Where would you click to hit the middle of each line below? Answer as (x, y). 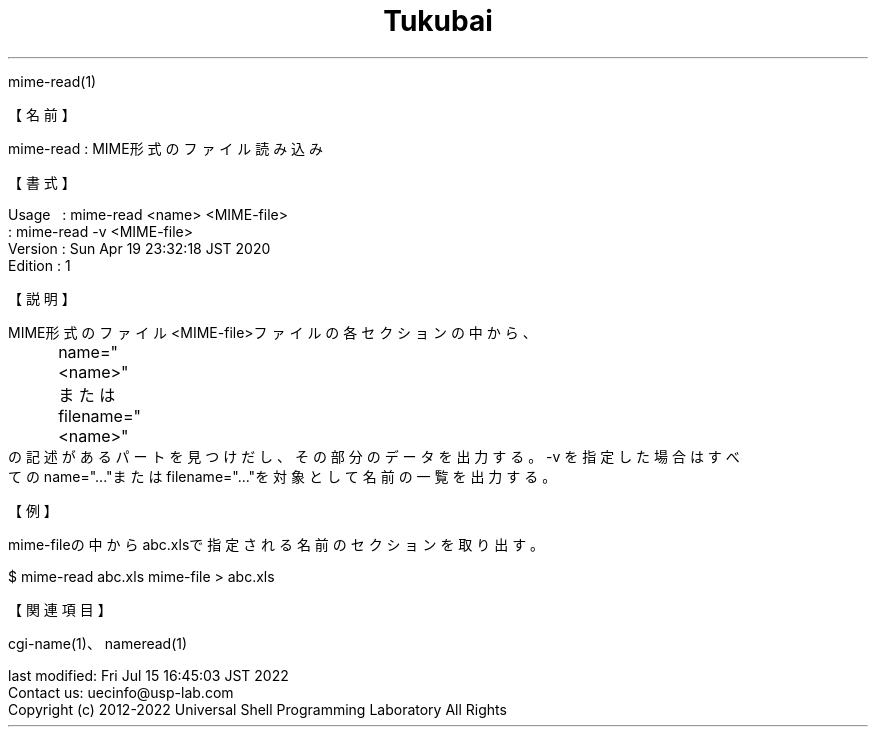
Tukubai (438, 21)
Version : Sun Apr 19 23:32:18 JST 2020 (139, 248)
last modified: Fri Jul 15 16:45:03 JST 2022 (148, 675)
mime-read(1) (52, 81)
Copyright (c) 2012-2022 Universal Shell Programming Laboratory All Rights (257, 709)
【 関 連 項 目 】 (60, 609)
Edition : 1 (39, 265)
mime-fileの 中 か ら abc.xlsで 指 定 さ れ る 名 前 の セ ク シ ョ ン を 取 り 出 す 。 (276, 544)
